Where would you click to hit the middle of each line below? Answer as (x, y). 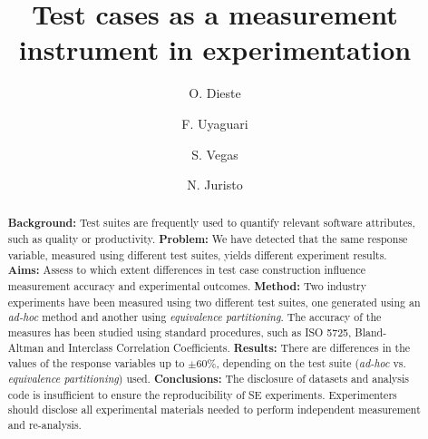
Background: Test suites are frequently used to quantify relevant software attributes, (211, 223)
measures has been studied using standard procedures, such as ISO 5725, (180, 332)
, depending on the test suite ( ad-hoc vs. (311, 363)
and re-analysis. (44, 425)
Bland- (371, 332)
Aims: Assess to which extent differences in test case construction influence (187, 270)
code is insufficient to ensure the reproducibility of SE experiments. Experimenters (202, 394)
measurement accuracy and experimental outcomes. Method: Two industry (187, 287)
